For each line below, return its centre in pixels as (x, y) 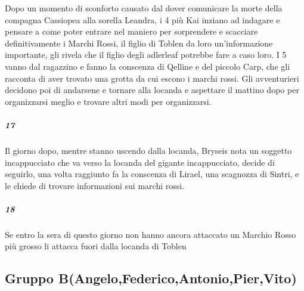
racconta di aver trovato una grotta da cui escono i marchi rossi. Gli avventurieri (152, 78)
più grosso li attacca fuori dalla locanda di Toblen (96, 246)
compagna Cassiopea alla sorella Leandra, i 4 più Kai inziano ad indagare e (142, 19)
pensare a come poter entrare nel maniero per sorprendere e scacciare (131, 31)
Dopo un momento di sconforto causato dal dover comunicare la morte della (144, 8)
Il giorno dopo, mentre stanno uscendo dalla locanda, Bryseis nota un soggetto (148, 150)
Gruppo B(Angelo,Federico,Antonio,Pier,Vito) (151, 278)
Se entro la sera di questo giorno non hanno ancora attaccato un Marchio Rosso (151, 234)
